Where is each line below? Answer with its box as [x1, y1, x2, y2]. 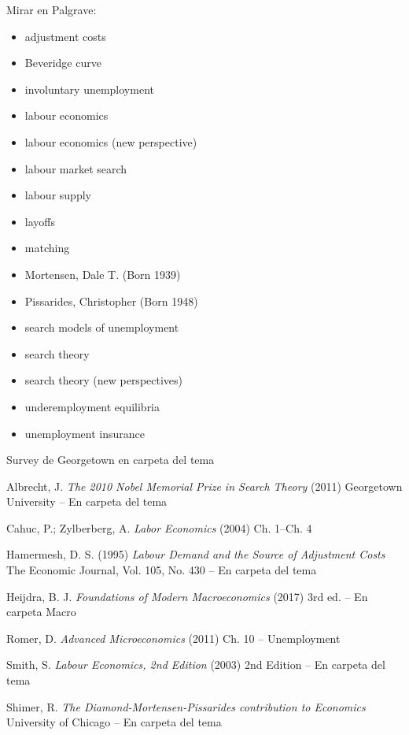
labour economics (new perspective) [24, 133, 197, 150]
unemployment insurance [24, 425, 145, 441]
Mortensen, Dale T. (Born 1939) [24, 265, 181, 282]
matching [24, 239, 70, 256]
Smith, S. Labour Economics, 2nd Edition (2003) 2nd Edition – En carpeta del [6, 656, 385, 673]
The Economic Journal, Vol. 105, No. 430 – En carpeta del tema [6, 562, 317, 578]
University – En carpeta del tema [6, 493, 168, 510]
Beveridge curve [24, 54, 101, 71]
